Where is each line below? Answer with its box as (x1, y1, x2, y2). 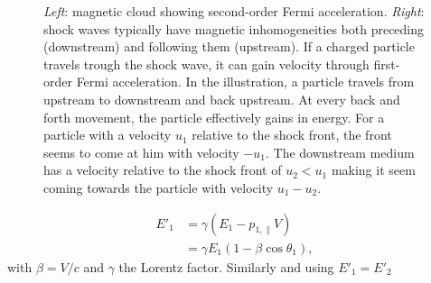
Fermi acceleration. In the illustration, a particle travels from (76, 72, 415, 91)
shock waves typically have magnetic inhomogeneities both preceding (43, 19, 425, 38)
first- (373, 54, 400, 73)
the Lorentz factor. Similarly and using (118, 257, 334, 276)
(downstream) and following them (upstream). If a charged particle (43, 37, 415, 56)
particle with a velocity (43, 125, 172, 144)
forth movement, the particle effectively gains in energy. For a (43, 107, 385, 126)
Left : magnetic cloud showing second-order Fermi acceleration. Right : (43, 2, 425, 20)
